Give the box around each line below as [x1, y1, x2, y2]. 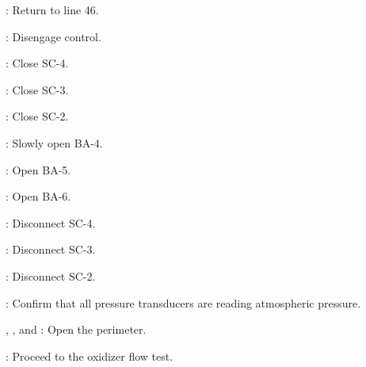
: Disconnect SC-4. [6, 214, 96, 231]
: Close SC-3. [6, 81, 69, 97]
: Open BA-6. [6, 188, 71, 205]
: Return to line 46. [6, 2, 99, 17]
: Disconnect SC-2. [6, 267, 96, 284]
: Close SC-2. [6, 108, 69, 124]
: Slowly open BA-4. [6, 134, 103, 151]
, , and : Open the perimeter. [6, 321, 147, 338]
